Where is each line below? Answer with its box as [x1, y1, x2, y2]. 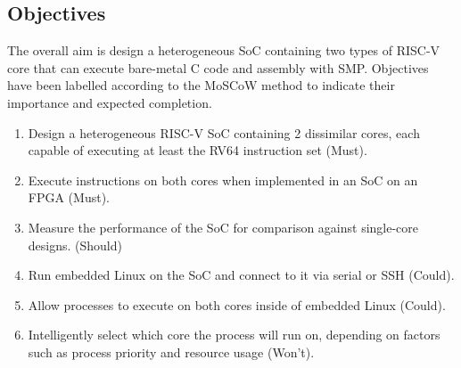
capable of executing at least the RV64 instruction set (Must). [28, 141, 367, 159]
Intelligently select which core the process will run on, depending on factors [28, 325, 440, 344]
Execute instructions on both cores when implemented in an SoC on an [28, 170, 418, 189]
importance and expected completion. [7, 93, 212, 111]
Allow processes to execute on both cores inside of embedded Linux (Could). [28, 295, 446, 314]
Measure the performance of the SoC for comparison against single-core [28, 217, 419, 236]
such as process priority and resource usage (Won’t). [28, 342, 315, 361]
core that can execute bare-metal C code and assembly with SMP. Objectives [7, 58, 429, 77]
